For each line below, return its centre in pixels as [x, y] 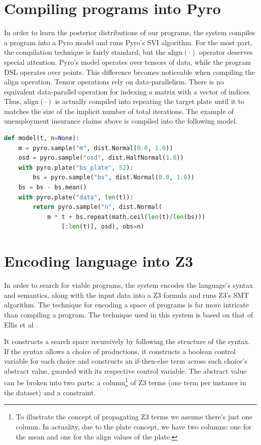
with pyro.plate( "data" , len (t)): [76, 197]
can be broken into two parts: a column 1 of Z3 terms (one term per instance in [125, 382]
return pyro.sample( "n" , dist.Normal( [98, 207]
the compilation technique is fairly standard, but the [85, 52]
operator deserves [226, 52]
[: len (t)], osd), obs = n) [103, 227]
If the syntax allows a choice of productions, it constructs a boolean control [120, 351]
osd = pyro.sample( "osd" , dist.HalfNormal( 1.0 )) [101, 158]
